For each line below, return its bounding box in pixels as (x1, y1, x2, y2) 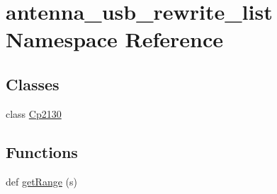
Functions (6, 140, 78, 162)
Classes (6, 73, 60, 95)
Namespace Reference (6, 25, 223, 54)
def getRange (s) (6, 174, 77, 188)
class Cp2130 (6, 106, 62, 121)
